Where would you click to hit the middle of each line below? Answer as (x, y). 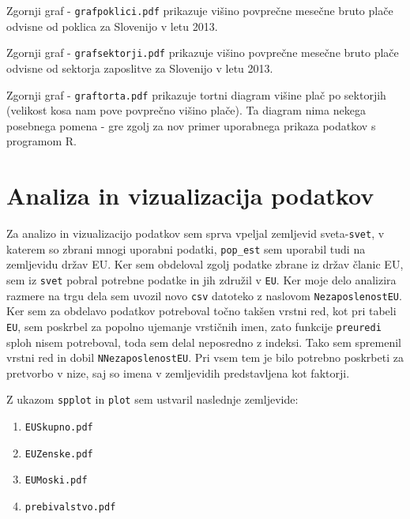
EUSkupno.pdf (59, 428)
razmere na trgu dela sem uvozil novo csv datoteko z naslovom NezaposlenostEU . (204, 295)
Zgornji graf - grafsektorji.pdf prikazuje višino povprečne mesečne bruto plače (203, 53)
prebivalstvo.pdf (70, 507)
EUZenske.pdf (59, 454)
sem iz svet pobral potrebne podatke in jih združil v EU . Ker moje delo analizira (201, 279)
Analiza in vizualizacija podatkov (190, 196)
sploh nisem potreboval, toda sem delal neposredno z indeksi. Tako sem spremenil (204, 342)
